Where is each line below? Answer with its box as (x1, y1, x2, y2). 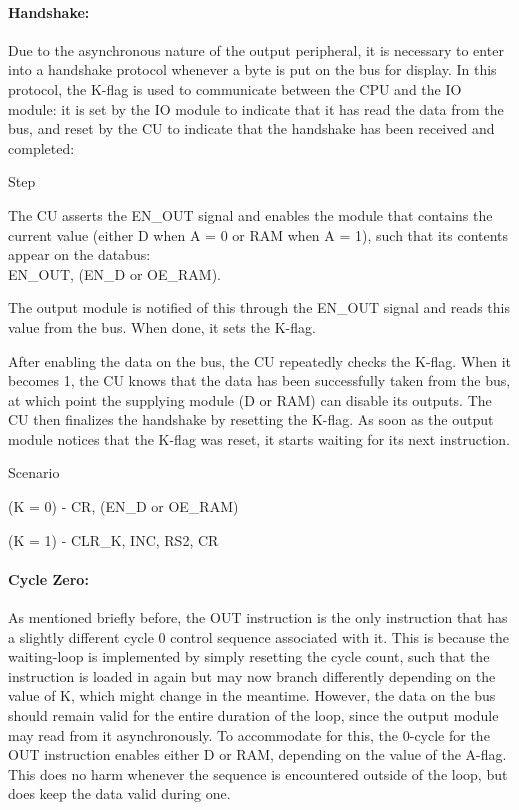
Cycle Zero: (8, 568, 89, 589)
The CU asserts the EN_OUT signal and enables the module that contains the (8, 204, 493, 225)
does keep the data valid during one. (8, 783, 231, 804)
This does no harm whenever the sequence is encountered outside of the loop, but (8, 763, 508, 784)
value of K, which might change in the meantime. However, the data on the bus (8, 685, 496, 706)
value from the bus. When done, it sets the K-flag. (8, 316, 316, 337)
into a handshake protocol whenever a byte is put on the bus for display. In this (8, 59, 497, 80)
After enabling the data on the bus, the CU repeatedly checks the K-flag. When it (8, 350, 512, 371)
